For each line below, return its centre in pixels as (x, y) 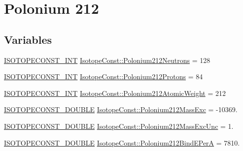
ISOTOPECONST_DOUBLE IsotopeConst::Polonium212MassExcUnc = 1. (119, 126)
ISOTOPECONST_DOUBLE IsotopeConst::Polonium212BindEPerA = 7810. (122, 142)
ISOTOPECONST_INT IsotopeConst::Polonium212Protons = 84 (104, 76)
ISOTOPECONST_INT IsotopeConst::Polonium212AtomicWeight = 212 (115, 93)
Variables (28, 39)
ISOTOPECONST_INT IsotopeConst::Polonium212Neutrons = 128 (107, 60)
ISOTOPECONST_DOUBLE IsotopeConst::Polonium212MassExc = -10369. (121, 109)
